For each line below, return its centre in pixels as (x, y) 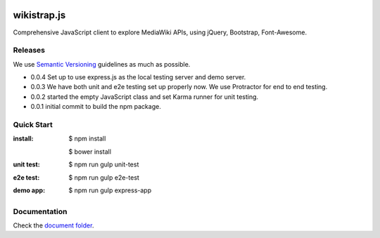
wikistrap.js (39, 15)
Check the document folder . (53, 225)
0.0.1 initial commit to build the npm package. (96, 107)
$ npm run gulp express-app (110, 190)
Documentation (40, 211)
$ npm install (87, 139)
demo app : (29, 190)
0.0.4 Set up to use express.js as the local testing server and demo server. (138, 77)
